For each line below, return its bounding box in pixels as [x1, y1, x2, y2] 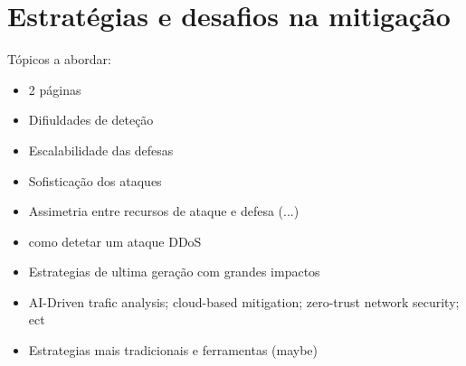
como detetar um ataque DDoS [28, 231, 202, 250]
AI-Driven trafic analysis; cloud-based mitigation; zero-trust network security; [28, 292, 460, 311]
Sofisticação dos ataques [28, 171, 162, 190]
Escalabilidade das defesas [28, 140, 174, 159]
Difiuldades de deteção [28, 110, 154, 129]
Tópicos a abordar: [7, 50, 111, 69]
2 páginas [28, 80, 81, 99]
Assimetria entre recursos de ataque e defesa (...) [28, 202, 300, 221]
